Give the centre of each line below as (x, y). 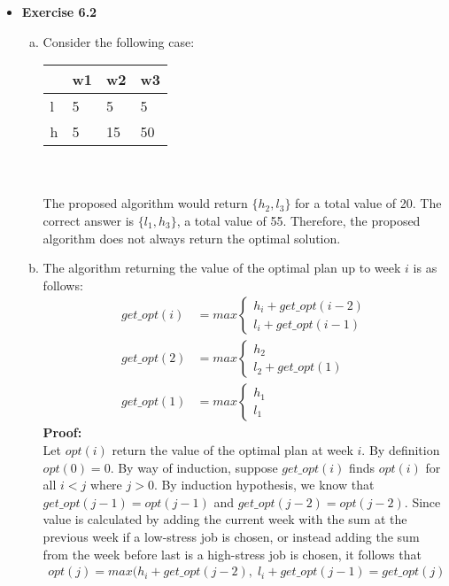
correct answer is (89, 220)
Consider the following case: (119, 41)
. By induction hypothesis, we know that (264, 485)
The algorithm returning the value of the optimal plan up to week (222, 268)
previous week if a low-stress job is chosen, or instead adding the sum (231, 536)
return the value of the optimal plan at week (232, 450)
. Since (422, 501)
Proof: (62, 432)
